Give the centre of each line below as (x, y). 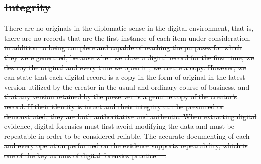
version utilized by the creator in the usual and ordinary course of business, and (127, 87)
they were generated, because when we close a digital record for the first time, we (129, 57)
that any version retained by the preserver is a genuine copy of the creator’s (121, 97)
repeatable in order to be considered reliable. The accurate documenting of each (127, 136)
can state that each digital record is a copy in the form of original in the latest (125, 77)
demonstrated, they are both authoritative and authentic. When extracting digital (130, 116)
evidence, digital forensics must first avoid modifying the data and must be (119, 126)
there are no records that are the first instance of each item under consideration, (128, 38)
